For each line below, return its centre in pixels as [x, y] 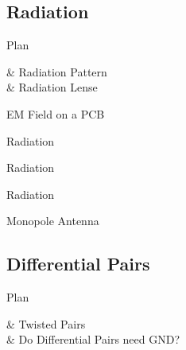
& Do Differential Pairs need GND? [93, 339]
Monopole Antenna [53, 221]
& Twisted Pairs [46, 323]
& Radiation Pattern [57, 71]
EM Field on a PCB [56, 113]
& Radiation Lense [52, 87]
